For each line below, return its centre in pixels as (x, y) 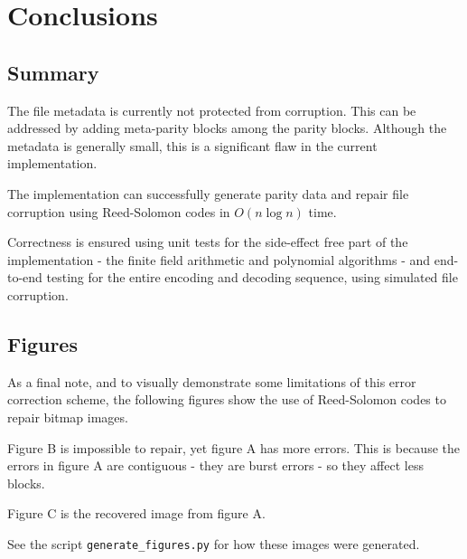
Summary (53, 72)
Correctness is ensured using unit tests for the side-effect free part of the (208, 242)
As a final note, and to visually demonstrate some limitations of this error (212, 381)
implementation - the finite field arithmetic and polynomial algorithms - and (219, 259)
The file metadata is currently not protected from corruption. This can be (212, 110)
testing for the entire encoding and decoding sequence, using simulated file (252, 277)
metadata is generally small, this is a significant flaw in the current (192, 145)
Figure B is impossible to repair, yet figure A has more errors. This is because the (233, 447)
